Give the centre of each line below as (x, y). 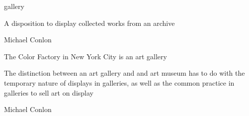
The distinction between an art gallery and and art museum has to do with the (124, 73)
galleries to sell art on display (49, 92)
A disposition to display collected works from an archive (89, 23)
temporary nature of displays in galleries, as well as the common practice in (119, 82)
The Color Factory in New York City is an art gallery (85, 56)
